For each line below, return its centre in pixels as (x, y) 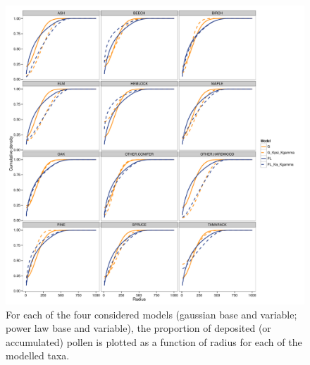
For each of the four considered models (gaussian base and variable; (151, 314)
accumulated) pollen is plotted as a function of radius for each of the (154, 341)
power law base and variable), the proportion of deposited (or (138, 328)
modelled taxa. (38, 355)
